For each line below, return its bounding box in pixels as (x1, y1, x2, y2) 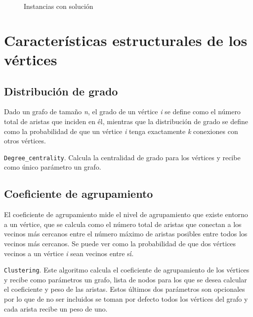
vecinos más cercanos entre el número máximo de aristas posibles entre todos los (4, 228, 248, 239)
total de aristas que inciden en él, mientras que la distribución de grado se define (4, 116, 249, 126)
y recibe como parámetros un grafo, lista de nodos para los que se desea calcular (4, 274, 247, 284)
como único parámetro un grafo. (4, 162, 101, 172)
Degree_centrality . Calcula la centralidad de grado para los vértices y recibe (4, 152, 241, 162)
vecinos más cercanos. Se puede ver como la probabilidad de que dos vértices (4, 238, 236, 248)
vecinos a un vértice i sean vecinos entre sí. (4, 248, 134, 258)
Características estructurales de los (4, 30, 248, 50)
